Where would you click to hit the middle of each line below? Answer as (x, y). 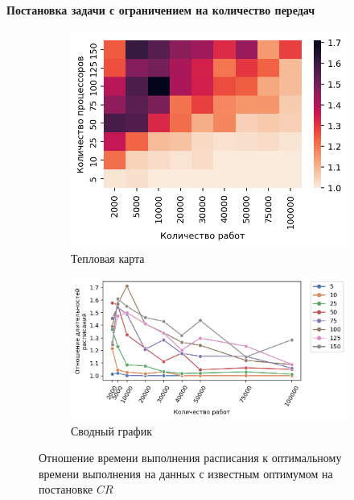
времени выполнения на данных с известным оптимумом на (186, 473)
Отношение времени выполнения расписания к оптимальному (190, 458)
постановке (66, 489)
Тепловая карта (108, 258)
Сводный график (111, 430)
